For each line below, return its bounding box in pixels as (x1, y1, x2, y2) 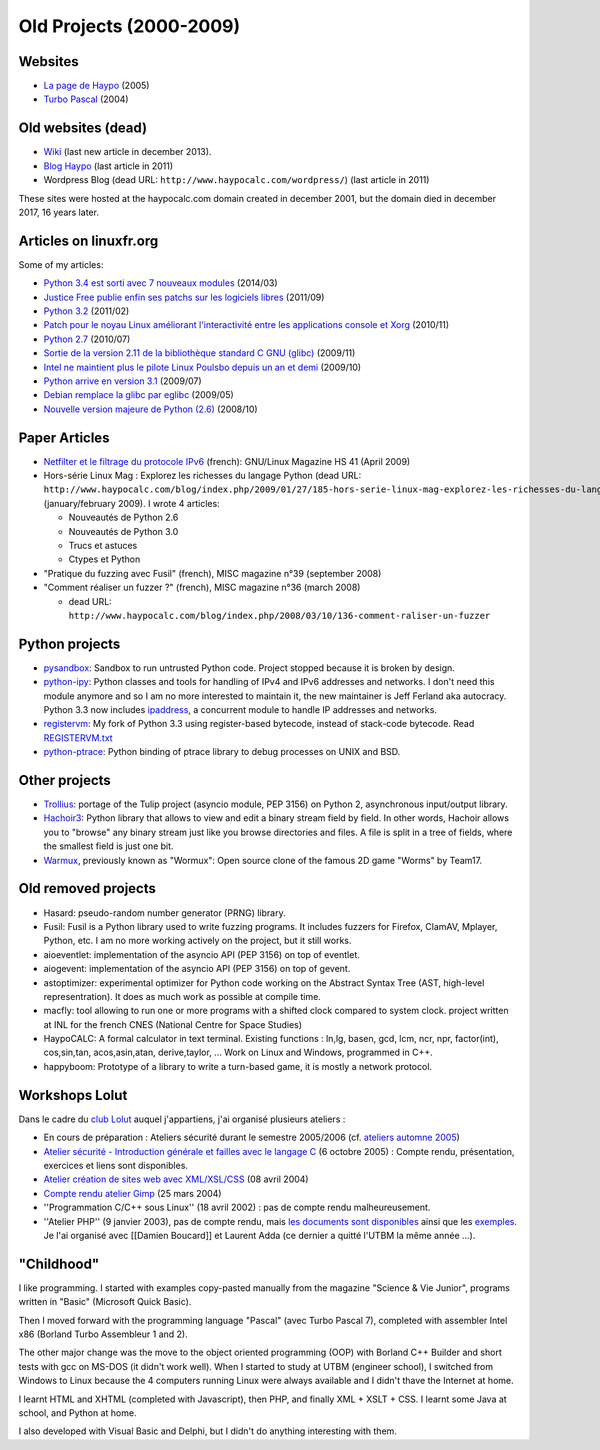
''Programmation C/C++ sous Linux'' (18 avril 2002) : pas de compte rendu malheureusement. (43, 1201, 431, 1214)
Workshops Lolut (18, 1086, 128, 1104)
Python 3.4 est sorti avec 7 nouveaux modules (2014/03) (43, 277, 279, 289)
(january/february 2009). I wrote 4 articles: (43, 497, 220, 509)
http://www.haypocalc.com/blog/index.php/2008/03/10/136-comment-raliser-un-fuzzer (68, 610, 491, 621)
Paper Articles (18, 429, 110, 446)
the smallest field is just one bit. (43, 840, 174, 852)
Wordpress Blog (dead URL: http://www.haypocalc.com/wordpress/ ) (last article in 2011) (43, 174, 430, 186)
